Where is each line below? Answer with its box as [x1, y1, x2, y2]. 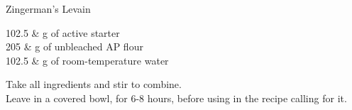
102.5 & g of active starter [6, 25, 120, 40]
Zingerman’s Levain [6, 1, 91, 16]
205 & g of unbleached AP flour [6, 39, 143, 54]
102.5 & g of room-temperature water [6, 53, 169, 67]
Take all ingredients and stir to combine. [6, 77, 182, 92]
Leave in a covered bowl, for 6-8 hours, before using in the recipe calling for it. [6, 90, 347, 105]
